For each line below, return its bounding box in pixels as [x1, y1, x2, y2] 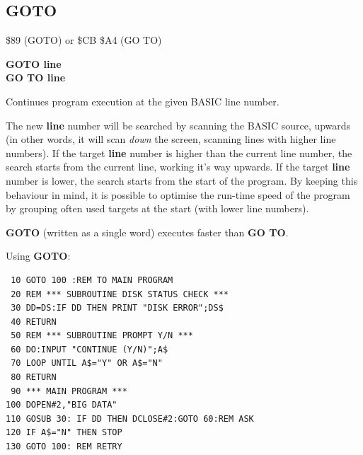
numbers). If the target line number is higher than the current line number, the [6, 145, 352, 160]
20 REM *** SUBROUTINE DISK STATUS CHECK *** [11, 289, 229, 299]
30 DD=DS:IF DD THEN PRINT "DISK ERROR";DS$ [11, 303, 224, 313]
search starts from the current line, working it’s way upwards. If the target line [6, 159, 350, 174]
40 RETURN [11, 316, 57, 327]
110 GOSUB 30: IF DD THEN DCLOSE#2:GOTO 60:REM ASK [6, 413, 254, 424]
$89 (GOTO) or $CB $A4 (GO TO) [6, 33, 162, 47]
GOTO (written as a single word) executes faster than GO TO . [6, 224, 289, 239]
